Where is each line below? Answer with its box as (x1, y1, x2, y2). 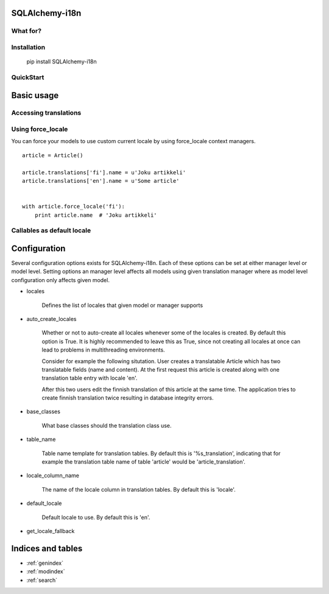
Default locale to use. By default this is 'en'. (41, 514, 150, 521)
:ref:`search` (26, 576, 58, 584)
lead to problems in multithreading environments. (41, 346, 165, 353)
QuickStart (11, 73, 44, 82)
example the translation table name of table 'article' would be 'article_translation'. (41, 458, 246, 465)
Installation (11, 43, 46, 51)
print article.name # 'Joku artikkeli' (34, 211, 158, 219)
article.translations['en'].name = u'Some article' (22, 177, 180, 184)
